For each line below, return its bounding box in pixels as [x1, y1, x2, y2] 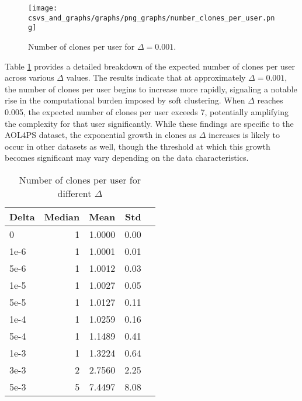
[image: [28, 4, 58, 12]
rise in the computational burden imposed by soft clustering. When [5, 94, 245, 106]
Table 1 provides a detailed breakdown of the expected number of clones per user [5, 60, 296, 72]
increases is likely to [209, 129, 280, 141]
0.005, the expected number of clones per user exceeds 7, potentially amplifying [5, 105, 289, 117]
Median [44, 209, 80, 223]
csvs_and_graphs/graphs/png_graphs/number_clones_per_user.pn [28, 13, 275, 22]
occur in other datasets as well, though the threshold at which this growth [5, 140, 270, 152]
